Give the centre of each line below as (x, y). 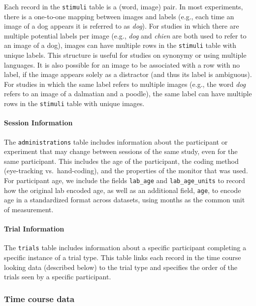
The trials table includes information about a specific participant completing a (125, 248)
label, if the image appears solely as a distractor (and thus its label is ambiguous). (128, 74)
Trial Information (34, 229)
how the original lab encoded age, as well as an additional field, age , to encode (123, 190)
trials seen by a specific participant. (58, 277)
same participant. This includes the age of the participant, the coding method (121, 161)
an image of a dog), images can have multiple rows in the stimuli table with (120, 45)
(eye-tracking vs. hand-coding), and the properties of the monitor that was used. (126, 171)
